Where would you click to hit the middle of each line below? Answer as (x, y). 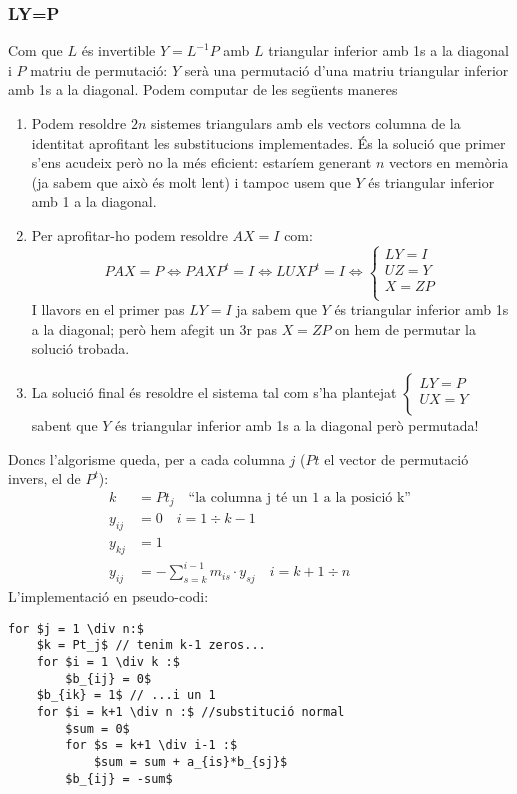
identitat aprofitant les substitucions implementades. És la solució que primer (268, 142)
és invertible (118, 50)
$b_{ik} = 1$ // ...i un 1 (126, 695)
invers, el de (44, 478)
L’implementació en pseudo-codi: (108, 596)
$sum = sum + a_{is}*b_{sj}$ (190, 762)
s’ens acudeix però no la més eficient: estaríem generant (201, 162)
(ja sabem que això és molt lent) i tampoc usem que (191, 181)
